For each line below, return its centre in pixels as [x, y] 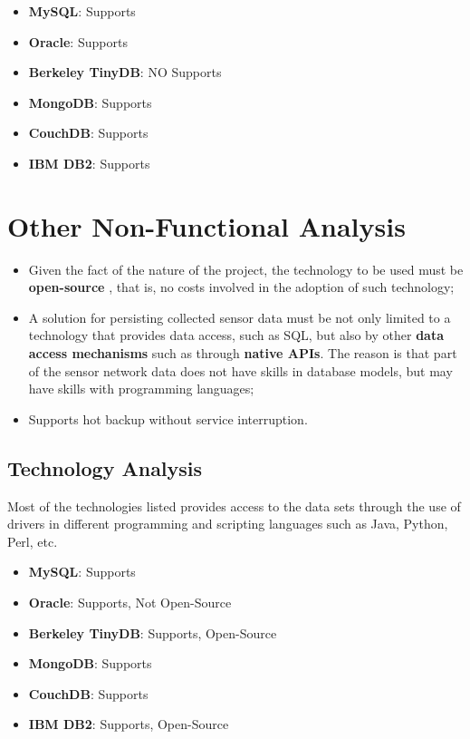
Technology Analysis [105, 467]
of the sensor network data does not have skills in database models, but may [240, 370]
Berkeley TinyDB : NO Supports [125, 72]
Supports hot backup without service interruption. [168, 418]
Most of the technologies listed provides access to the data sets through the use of [234, 506]
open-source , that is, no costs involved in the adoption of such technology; [241, 287]
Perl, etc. [33, 541]
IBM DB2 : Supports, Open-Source [129, 724]
